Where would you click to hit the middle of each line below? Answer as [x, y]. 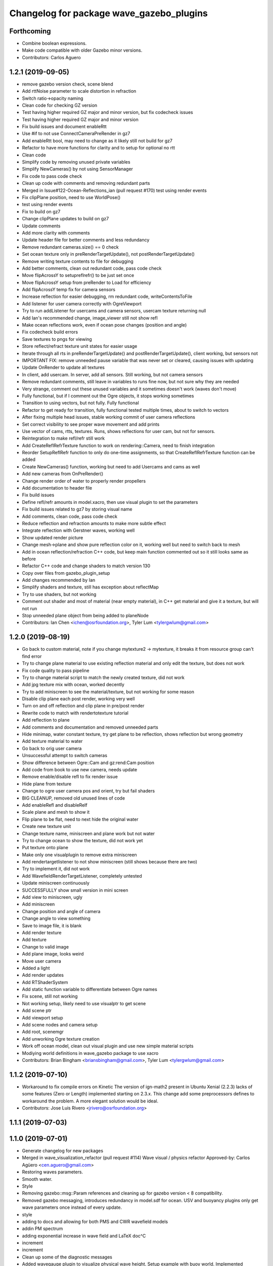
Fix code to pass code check [52, 176]
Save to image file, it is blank [52, 925]
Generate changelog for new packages [63, 1151]
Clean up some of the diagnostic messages [67, 1257]
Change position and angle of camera [61, 911]
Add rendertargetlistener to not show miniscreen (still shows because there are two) [109, 862]
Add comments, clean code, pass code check [70, 516]
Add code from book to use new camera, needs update [80, 769]
